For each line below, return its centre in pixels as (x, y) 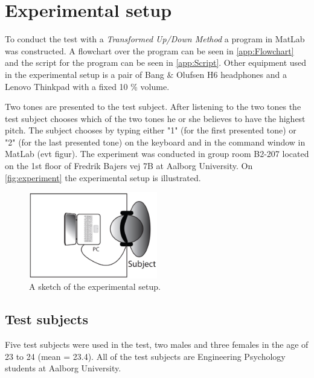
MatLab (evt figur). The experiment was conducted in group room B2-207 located (157, 154)
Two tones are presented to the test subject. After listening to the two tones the (153, 107)
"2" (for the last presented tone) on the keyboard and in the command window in (155, 142)
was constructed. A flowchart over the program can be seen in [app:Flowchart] (149, 50)
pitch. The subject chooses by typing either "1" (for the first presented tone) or (151, 130)
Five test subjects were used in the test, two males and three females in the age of (157, 344)
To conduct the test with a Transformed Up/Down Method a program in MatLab (155, 39)
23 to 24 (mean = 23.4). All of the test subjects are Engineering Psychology (145, 356)
